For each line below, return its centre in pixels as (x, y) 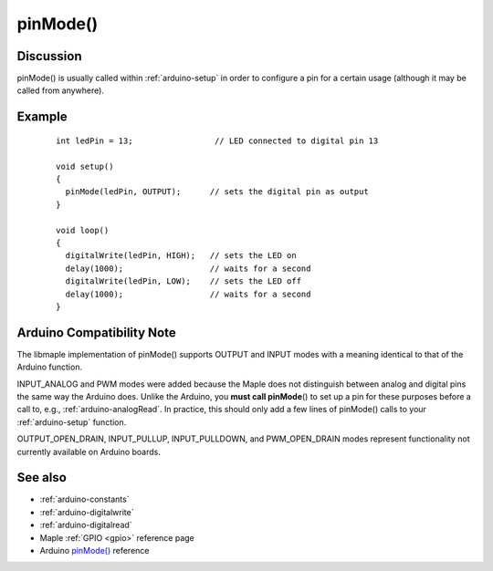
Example (42, 117)
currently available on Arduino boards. (89, 452)
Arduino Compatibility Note (97, 332)
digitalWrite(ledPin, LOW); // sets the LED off (183, 281)
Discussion (49, 56)
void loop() (83, 230)
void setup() (85, 166)
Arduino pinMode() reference (94, 551)
